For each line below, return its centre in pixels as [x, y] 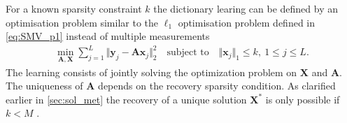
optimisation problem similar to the [82, 22]
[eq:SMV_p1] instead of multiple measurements [108, 36]
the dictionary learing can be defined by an [246, 8]
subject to [188, 53]
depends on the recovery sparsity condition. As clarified [217, 86]
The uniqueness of [44, 86]
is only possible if [303, 99]
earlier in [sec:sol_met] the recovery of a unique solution [126, 99]
